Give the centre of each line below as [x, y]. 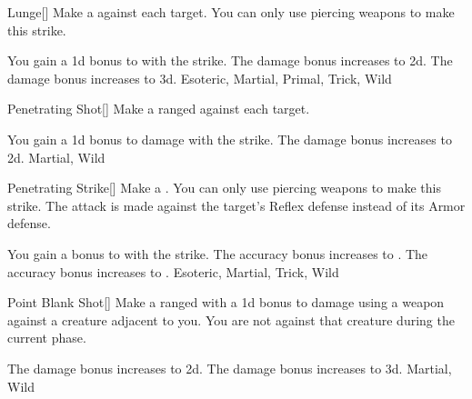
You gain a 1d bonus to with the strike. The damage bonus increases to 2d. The [230, 60]
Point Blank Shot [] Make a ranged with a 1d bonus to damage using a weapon [226, 302]
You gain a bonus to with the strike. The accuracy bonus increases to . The [218, 253]
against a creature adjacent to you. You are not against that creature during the [231, 319]
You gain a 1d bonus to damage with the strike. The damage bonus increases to [230, 139]
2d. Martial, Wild [56, 157]
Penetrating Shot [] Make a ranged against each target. [159, 109]
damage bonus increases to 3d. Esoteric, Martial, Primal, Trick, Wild [200, 78]
